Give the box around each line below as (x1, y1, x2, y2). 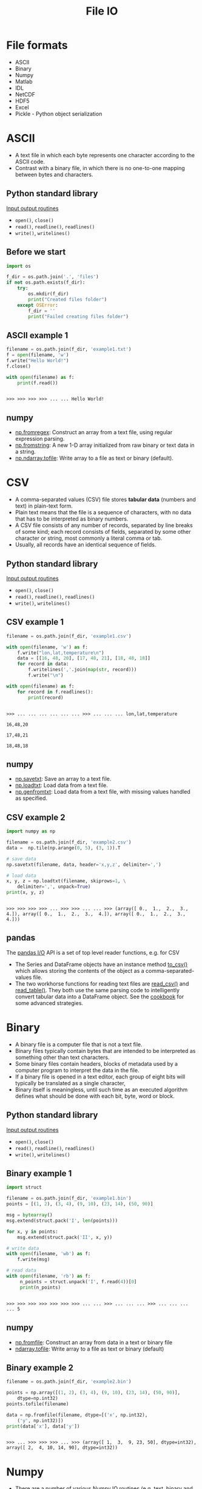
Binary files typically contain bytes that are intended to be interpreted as (15, 1047, 196, 1054)
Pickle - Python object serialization (15, 110, 103, 117)
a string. (15, 448, 36, 455)
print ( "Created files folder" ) (28, 296, 107, 302)
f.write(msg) (17, 1256, 50, 1262)
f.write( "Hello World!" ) (6, 357, 69, 364)
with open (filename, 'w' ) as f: (6, 644, 88, 650)
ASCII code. (15, 158, 45, 165)
